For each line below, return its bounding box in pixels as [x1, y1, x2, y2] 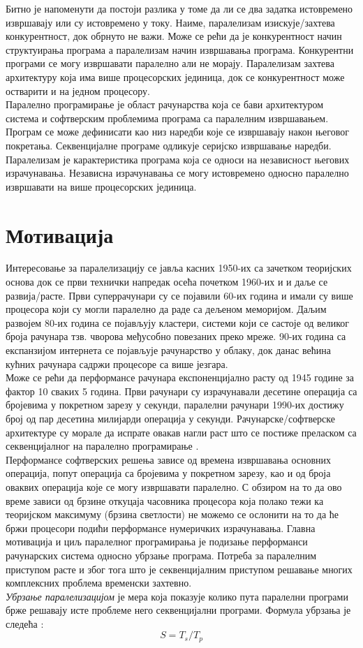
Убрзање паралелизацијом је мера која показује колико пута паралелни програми [6, 589, 348, 603]
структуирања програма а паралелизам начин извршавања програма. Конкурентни [6, 42, 354, 57]
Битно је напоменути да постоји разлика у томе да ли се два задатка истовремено [6, 1, 353, 15]
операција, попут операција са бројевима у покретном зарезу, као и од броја [6, 466, 331, 480]
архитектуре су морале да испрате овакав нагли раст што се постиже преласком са [6, 425, 357, 439]
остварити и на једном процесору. [6, 83, 150, 98]
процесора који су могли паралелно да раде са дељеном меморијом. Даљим [6, 302, 327, 316]
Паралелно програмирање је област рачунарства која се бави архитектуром [6, 97, 324, 112]
